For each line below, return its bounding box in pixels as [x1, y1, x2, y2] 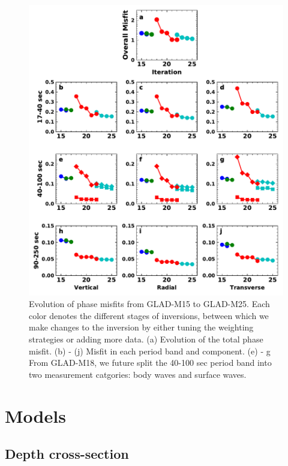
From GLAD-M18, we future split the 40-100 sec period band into [29, 356, 272, 369]
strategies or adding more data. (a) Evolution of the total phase [29, 332, 263, 345]
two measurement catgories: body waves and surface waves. [29, 368, 247, 380]
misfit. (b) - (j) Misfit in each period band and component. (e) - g [29, 344, 271, 357]
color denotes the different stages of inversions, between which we [29, 309, 269, 321]
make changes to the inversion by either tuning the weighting [29, 321, 254, 333]
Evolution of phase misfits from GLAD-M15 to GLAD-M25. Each [29, 297, 270, 310]
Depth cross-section [5, 444, 129, 463]
